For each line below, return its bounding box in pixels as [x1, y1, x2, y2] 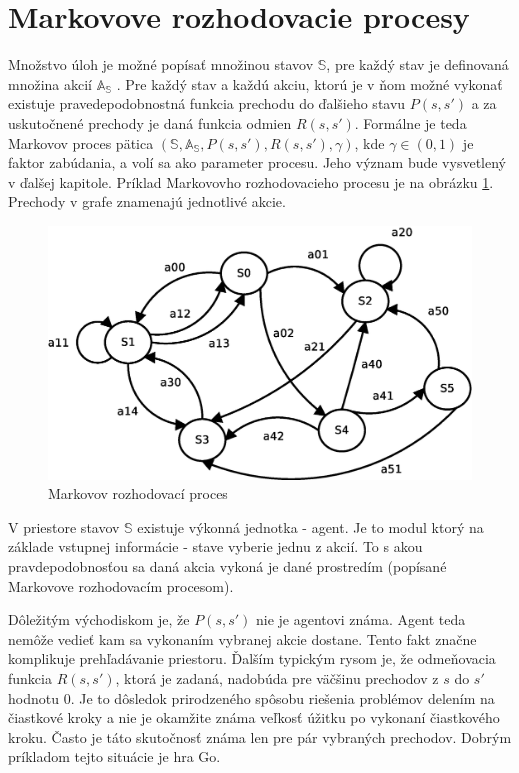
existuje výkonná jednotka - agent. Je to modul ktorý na [137, 516, 484, 537]
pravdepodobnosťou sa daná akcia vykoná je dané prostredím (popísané [8, 556, 447, 577]
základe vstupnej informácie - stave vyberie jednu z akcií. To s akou [8, 536, 423, 557]
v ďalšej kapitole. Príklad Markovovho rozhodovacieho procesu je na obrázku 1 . [8, 171, 494, 192]
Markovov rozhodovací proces [48, 483, 228, 504]
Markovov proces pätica [8, 132, 154, 153]
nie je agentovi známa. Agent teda [256, 609, 466, 630]
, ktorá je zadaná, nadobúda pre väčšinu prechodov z [115, 668, 439, 689]
